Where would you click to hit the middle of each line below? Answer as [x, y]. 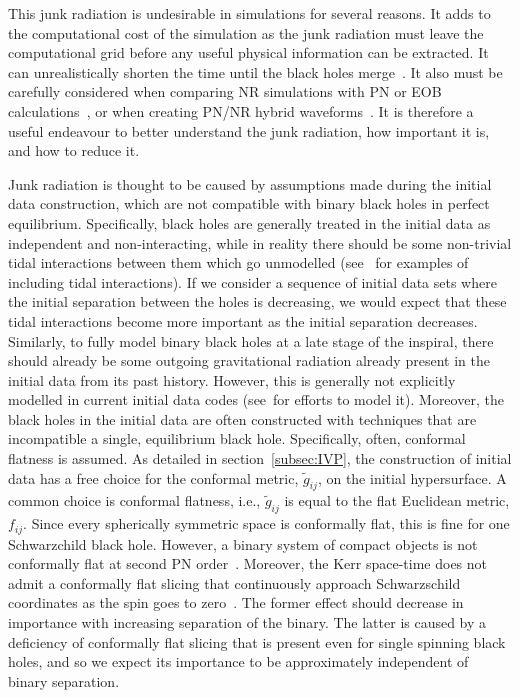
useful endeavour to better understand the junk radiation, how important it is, [249, 130]
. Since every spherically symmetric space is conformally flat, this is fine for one [266, 523]
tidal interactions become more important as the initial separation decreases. [243, 320]
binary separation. [64, 680]
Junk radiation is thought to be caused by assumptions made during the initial [250, 183]
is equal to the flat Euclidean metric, [397, 500]
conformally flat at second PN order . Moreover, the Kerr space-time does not [248, 563]
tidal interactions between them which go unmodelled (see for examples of [238, 262]
